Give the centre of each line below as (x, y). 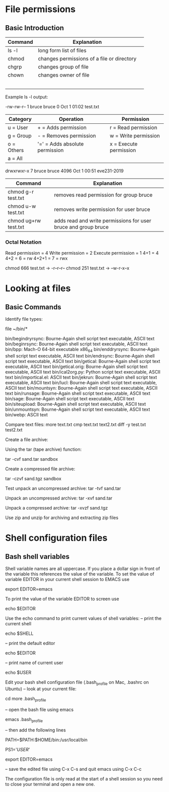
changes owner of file (64, 75)
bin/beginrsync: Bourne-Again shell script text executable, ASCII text (76, 344)
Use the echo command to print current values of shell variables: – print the (83, 618)
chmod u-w (22, 206)
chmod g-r (21, 192)
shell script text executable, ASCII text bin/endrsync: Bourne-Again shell (80, 356)
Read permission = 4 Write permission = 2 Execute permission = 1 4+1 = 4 (82, 253)
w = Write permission (135, 136)
